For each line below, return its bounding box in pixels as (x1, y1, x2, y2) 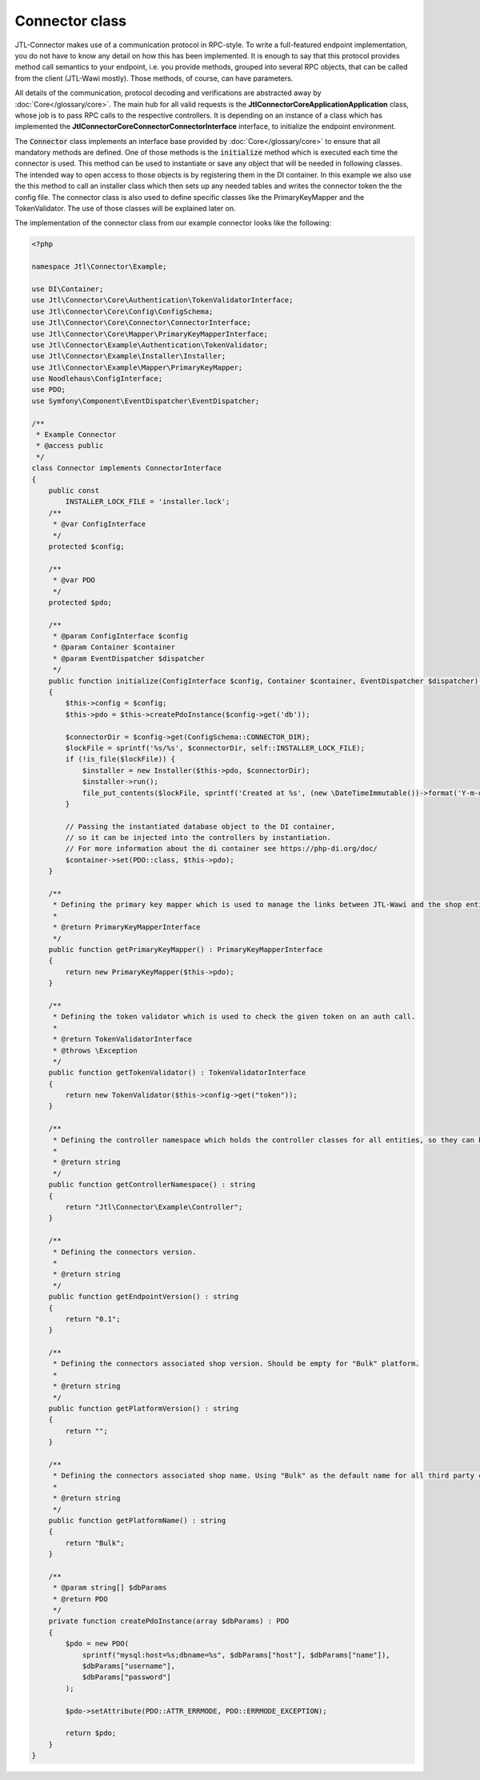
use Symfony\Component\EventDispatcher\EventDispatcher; (31, 396, 260, 406)
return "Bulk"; (65, 1538, 126, 1547)
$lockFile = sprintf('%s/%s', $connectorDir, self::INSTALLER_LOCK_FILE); (65, 743, 366, 752)
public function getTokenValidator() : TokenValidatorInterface (48, 1068, 306, 1078)
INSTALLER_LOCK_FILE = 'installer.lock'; (65, 497, 230, 506)
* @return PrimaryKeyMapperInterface (52, 922, 201, 932)
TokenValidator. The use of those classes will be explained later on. (14, 204, 236, 214)
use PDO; (31, 385, 66, 394)
